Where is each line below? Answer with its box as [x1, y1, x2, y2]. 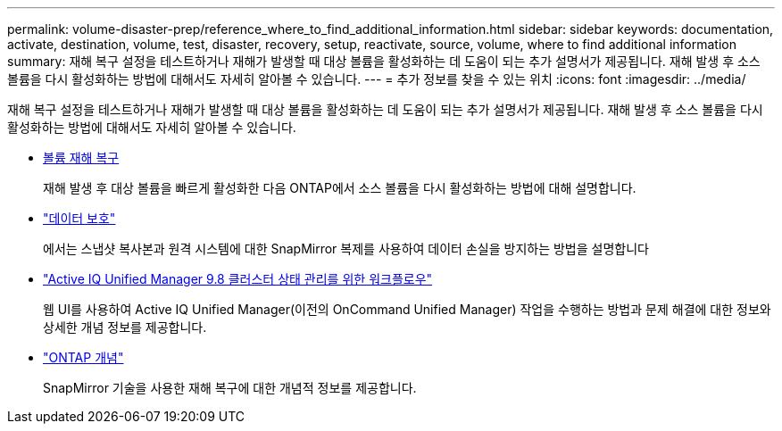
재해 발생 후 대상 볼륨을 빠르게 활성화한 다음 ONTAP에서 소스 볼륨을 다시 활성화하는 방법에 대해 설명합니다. [43, 180, 636, 195]
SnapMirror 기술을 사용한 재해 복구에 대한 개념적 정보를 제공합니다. [43, 380, 417, 395]
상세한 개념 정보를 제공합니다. [43, 319, 207, 335]
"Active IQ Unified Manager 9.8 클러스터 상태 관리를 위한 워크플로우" [43, 271, 433, 286]
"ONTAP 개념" [43, 350, 124, 365]
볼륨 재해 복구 [43, 150, 120, 165]
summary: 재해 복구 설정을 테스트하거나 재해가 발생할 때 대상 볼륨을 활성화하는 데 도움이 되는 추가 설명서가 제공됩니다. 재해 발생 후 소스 [7, 54, 761, 69]
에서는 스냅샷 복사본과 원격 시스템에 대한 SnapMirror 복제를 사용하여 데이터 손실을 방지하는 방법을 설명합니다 [43, 241, 649, 256]
